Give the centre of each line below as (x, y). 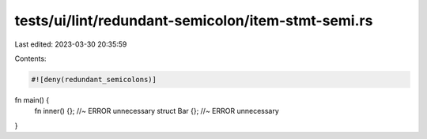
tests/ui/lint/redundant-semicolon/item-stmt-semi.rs (194, 21)
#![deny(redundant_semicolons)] (94, 79)
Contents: (30, 58)
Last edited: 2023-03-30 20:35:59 (71, 44)
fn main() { (32, 100)
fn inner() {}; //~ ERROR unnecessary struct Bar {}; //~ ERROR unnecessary (157, 111)
